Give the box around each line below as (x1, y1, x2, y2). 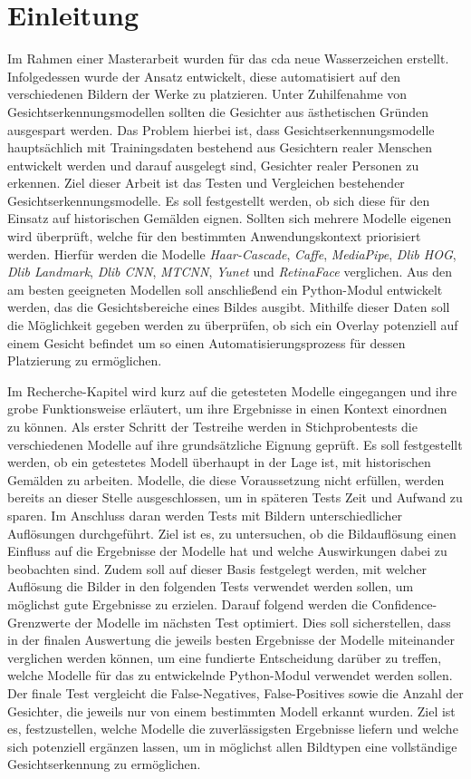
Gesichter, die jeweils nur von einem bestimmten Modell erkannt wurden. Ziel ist (7, 701, 456, 720)
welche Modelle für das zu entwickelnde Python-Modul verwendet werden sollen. (7, 666, 453, 685)
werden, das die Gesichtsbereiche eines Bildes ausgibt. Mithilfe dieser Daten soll (7, 297, 450, 316)
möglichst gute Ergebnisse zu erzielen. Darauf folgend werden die (7, 594, 368, 613)
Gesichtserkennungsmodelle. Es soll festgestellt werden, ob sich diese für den (7, 190, 430, 209)
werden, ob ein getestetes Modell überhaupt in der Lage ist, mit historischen (7, 453, 431, 472)
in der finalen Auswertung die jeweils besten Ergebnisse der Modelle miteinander (7, 630, 455, 649)
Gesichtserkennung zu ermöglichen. (7, 755, 201, 774)
